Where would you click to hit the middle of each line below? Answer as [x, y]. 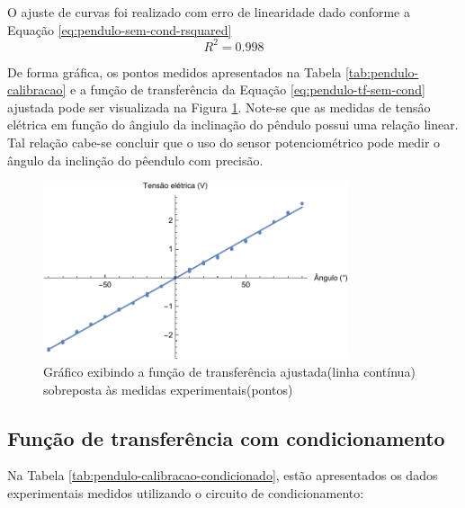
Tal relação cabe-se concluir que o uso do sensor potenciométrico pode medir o [224, 143]
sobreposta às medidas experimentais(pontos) [168, 389]
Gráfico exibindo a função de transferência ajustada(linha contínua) [229, 372]
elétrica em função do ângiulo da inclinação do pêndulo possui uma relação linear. [233, 125]
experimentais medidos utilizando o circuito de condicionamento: [186, 493]
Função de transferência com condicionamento [226, 437]
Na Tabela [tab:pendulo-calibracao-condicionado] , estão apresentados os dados [223, 475]
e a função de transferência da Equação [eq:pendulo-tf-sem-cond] [248, 89]
